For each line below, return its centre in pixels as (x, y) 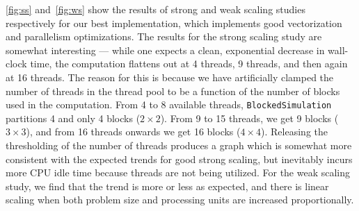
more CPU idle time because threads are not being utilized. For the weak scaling (178, 172)
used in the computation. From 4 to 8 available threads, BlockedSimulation (169, 104)
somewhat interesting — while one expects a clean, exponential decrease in (165, 50)
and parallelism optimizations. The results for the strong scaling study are (164, 36)
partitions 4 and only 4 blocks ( (73, 118)
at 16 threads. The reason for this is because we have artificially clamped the (170, 77)
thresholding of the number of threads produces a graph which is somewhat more (179, 145)
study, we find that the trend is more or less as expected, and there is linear (167, 186)
